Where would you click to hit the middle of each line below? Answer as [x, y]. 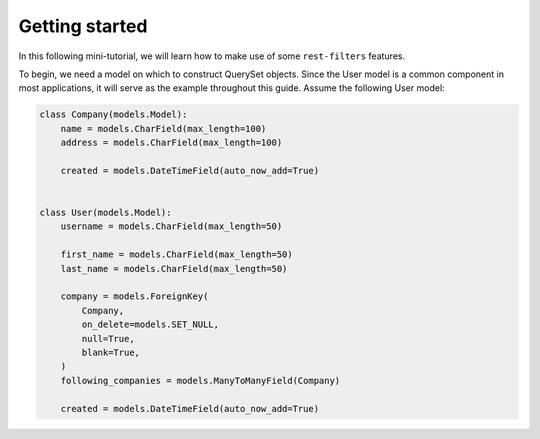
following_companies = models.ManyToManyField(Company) [200, 380]
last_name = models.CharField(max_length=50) [174, 268]
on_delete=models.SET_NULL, [150, 324]
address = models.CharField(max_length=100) [171, 143]
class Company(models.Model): [113, 114]
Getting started [83, 26]
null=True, [108, 338]
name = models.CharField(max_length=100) [163, 128]
